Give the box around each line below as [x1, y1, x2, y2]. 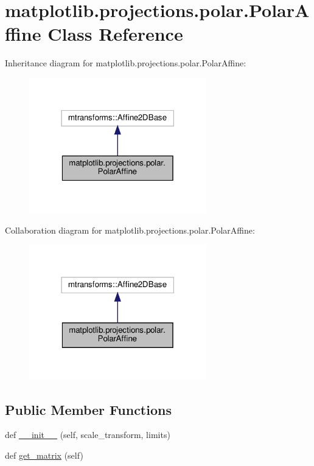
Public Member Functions [5, 400, 172, 419]
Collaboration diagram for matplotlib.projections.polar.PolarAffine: [5, 223, 255, 236]
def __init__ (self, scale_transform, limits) [5, 428, 170, 441]
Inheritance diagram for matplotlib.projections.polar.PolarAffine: [5, 57, 246, 69]
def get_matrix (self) [5, 449, 83, 462]
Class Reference [47, 21, 183, 46]
